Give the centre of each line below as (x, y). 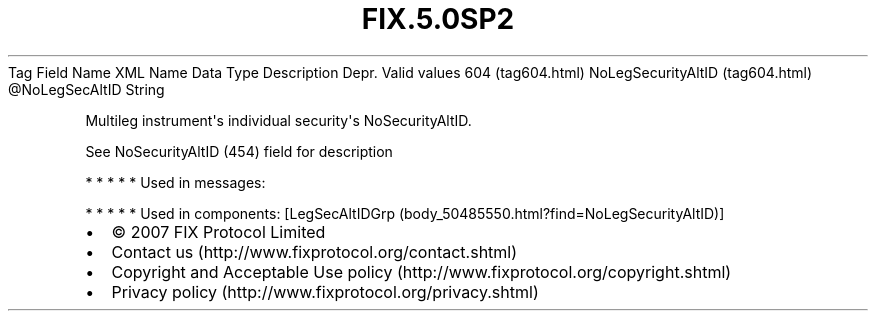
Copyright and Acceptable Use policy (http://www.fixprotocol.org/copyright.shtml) (421, 271)
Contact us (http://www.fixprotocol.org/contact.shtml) (314, 251)
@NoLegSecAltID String (86, 89)
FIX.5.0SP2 (438, 19)
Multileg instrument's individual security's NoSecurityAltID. (278, 120)
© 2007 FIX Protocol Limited (218, 231)
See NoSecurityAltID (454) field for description (239, 151)
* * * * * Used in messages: (175, 182)
